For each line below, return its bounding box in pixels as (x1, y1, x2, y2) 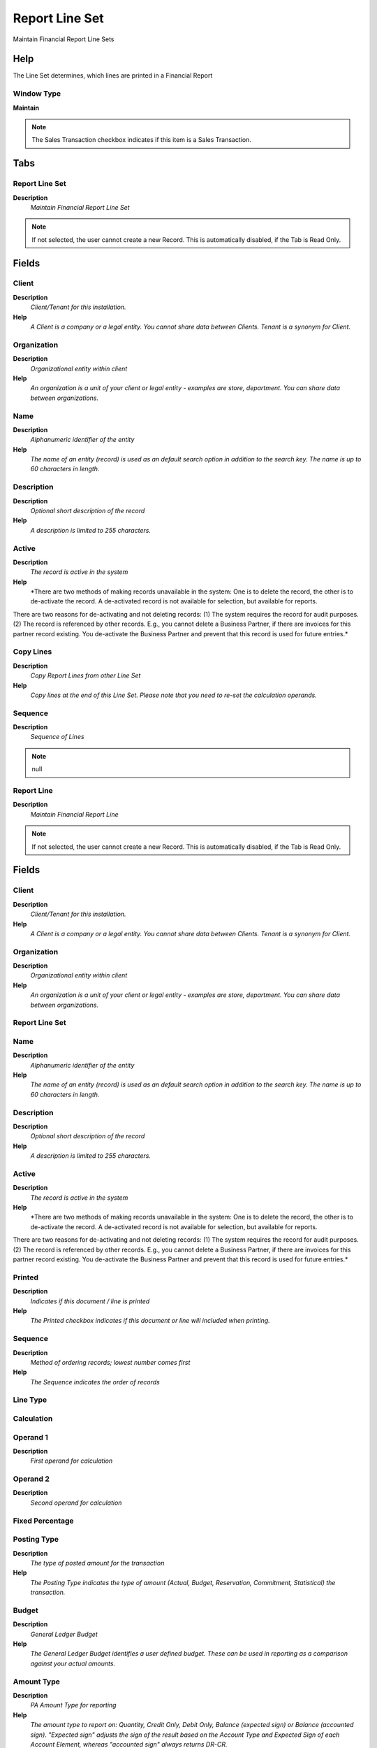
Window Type (13, 89, 61, 99)
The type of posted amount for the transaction (30, 1559, 165, 1567)
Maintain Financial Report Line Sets (13, 35, 114, 43)
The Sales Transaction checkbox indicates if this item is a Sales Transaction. (31, 136, 251, 144)
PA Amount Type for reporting (30, 1701, 117, 1710)
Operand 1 (13, 1432, 49, 1442)
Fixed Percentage (13, 1516, 74, 1526)
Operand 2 (13, 1474, 50, 1484)
